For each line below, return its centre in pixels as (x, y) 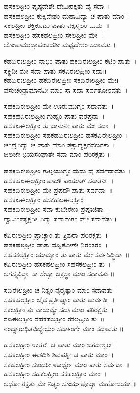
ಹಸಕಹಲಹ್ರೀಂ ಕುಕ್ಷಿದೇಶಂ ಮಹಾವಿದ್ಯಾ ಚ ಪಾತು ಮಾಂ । (67, 15)
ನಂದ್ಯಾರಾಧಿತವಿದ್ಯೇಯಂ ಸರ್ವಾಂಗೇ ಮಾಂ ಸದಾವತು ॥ (64, 328)
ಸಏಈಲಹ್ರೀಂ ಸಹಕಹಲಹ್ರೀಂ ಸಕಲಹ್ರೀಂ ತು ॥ (54, 319)
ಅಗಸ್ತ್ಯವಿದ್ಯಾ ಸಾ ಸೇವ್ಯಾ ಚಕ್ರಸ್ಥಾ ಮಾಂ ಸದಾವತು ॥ (59, 273)
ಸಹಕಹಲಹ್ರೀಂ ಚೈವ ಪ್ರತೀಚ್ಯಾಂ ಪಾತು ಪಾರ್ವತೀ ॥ (59, 300)
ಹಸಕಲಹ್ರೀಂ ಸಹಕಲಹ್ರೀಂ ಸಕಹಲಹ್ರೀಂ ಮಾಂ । (55, 374)
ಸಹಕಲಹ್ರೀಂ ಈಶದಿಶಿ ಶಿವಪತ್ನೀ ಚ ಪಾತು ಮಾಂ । (59, 354)
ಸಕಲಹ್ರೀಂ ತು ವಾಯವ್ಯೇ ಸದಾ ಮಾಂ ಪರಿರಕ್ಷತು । (59, 309)
